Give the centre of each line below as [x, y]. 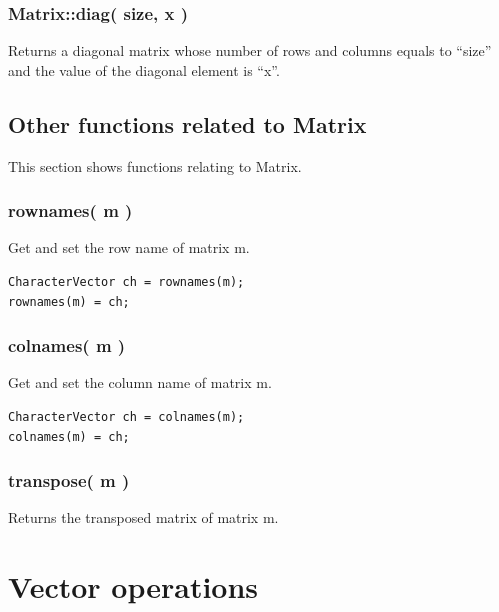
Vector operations [133, 586]
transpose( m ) [69, 480]
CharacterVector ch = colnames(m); [126, 417]
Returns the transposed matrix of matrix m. [143, 517]
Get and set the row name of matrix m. [129, 247]
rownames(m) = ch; [69, 301]
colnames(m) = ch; [69, 436]
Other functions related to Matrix [187, 123]
